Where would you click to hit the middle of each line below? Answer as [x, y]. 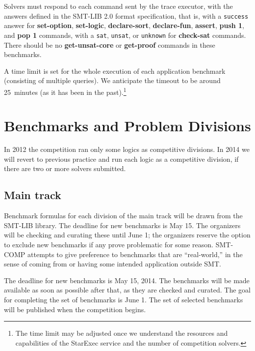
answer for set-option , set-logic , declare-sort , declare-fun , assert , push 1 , [124, 25]
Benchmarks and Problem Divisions [127, 126]
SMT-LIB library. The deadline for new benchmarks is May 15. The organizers [122, 225]
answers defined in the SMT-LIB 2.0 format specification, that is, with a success [126, 15]
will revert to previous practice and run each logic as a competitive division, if [121, 159]
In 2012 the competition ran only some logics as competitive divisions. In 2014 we [127, 149]
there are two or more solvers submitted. [65, 168]
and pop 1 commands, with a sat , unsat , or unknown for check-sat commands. [125, 35]
